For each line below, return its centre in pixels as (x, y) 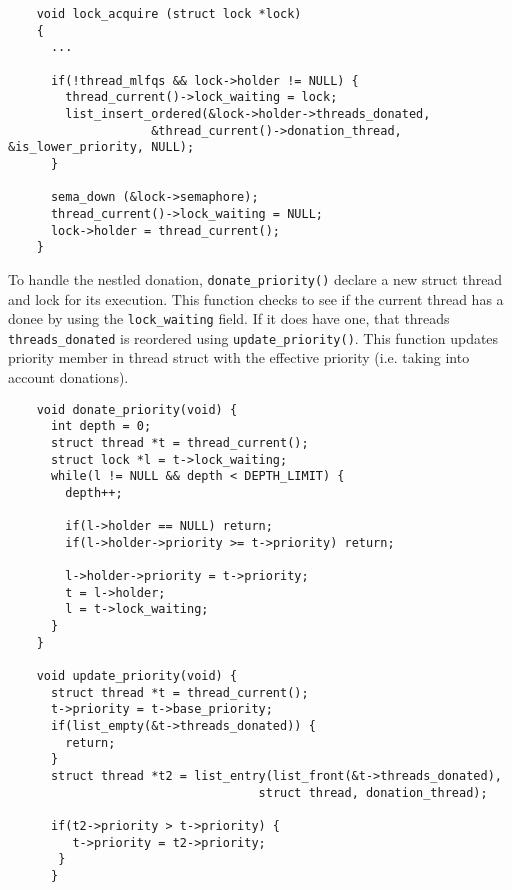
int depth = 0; (101, 426)
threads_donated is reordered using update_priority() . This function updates (253, 337)
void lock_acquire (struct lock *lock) (169, 14)
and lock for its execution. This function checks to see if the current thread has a (256, 298)
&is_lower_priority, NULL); (101, 147)
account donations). (68, 377)
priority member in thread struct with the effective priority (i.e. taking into (239, 357)
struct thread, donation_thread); (373, 792)
